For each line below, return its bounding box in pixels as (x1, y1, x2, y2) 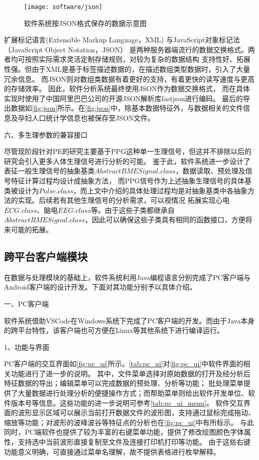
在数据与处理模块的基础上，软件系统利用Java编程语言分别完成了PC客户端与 (4, 272, 251, 282)
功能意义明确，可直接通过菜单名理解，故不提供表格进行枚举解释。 (4, 446, 220, 457)
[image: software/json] (24, 3, 103, 10)
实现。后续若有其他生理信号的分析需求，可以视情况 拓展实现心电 (17, 195, 230, 205)
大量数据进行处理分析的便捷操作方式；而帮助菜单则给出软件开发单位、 (17, 388, 248, 398)
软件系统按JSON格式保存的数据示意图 (24, 17, 147, 28)
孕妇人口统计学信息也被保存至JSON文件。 (17, 113, 155, 123)
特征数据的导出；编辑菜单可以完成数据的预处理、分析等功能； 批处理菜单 (4, 378, 244, 388)
